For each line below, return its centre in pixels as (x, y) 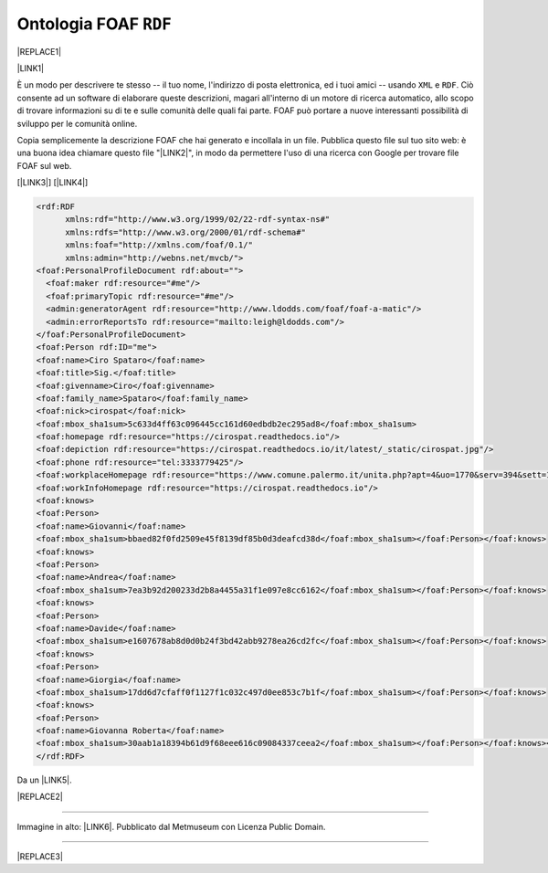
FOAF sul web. (44, 165)
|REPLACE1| (39, 51)
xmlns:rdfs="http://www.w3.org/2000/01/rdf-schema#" (185, 232)
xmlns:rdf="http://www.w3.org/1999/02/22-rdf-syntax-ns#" (198, 220)
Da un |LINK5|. (44, 780)
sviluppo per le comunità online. (77, 123)
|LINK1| (31, 68)
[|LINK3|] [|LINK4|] (53, 183)
